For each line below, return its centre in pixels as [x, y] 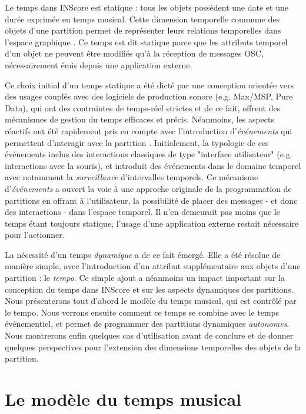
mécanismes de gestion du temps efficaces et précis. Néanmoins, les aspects [140, 119]
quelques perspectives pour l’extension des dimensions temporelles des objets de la [153, 347]
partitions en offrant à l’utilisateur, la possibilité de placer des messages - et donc [151, 200]
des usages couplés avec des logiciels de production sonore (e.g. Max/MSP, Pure [149, 96]
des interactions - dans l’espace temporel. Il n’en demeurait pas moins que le [142, 212]
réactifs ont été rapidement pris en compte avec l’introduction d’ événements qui [149, 130]
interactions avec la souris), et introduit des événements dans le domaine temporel [153, 165]
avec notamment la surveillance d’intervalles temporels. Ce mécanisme [132, 177]
